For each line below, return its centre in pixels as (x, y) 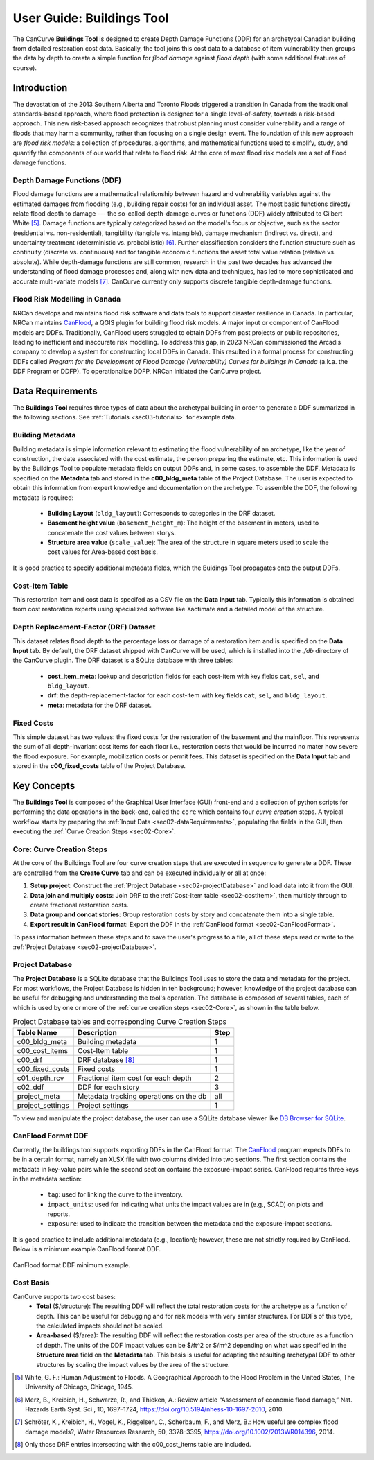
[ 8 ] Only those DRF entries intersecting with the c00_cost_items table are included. (133, 1445)
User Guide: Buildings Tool (91, 18)
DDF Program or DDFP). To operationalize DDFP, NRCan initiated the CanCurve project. (137, 372)
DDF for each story (108, 1087)
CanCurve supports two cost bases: (64, 1296)
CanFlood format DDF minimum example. (72, 1265)
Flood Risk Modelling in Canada (67, 299)
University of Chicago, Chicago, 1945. (79, 1387)
